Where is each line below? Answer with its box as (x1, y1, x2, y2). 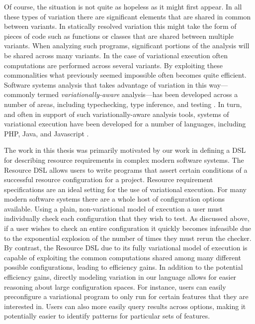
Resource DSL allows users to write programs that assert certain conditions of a (4, 164, 248, 175)
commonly (4, 89, 35, 100)
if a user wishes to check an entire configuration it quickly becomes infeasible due (4, 223, 252, 233)
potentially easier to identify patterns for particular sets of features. (4, 311, 210, 321)
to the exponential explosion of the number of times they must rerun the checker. (4, 232, 252, 243)
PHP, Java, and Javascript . (4, 128, 89, 138)
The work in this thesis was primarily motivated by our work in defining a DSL (4, 145, 246, 155)
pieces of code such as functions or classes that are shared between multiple (4, 30, 234, 41)
